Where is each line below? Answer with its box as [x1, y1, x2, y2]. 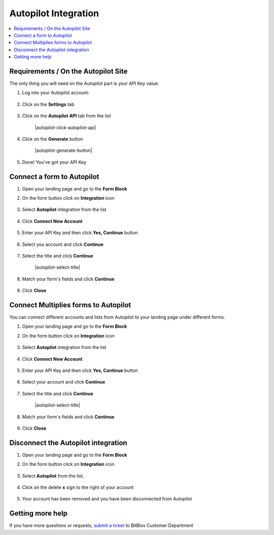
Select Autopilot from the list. [22, 473, 84, 479]
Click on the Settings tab [22, 101, 75, 107]
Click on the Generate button [22, 136, 83, 142]
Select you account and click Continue [22, 241, 104, 247]
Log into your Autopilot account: [22, 89, 90, 96]
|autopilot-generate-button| [35, 147, 92, 153]
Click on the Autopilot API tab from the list [22, 113, 111, 119]
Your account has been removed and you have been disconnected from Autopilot [22, 496, 192, 502]
